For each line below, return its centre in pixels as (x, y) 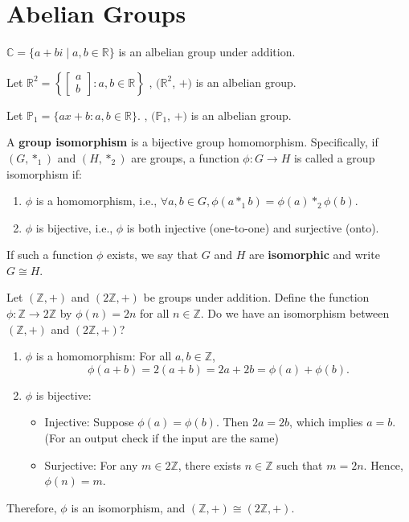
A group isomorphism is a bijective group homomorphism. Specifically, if (192, 142)
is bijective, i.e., (74, 227)
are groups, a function (185, 157)
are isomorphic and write (314, 255)
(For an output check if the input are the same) (162, 438)
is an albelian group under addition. (207, 52)
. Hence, (383, 464)
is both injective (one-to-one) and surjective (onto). (253, 227)
